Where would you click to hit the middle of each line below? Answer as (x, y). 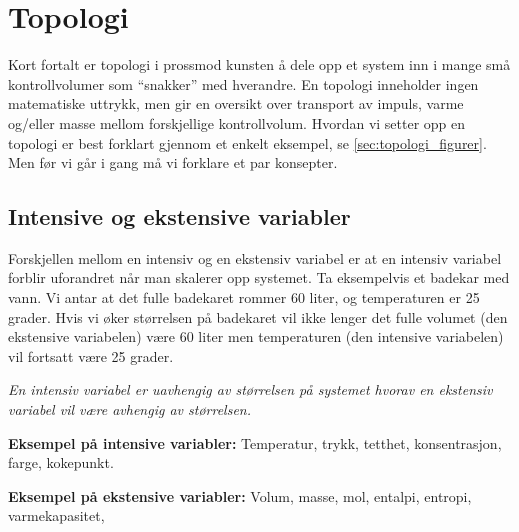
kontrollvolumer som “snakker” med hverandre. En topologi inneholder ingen (243, 83)
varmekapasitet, (56, 515)
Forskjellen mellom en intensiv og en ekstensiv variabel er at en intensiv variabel (255, 257)
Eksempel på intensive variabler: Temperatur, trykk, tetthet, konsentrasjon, (255, 442)
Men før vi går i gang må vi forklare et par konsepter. (173, 162)
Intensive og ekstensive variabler (179, 216)
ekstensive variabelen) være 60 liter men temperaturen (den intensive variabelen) (256, 336)
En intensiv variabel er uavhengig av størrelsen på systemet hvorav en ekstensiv (250, 389)
